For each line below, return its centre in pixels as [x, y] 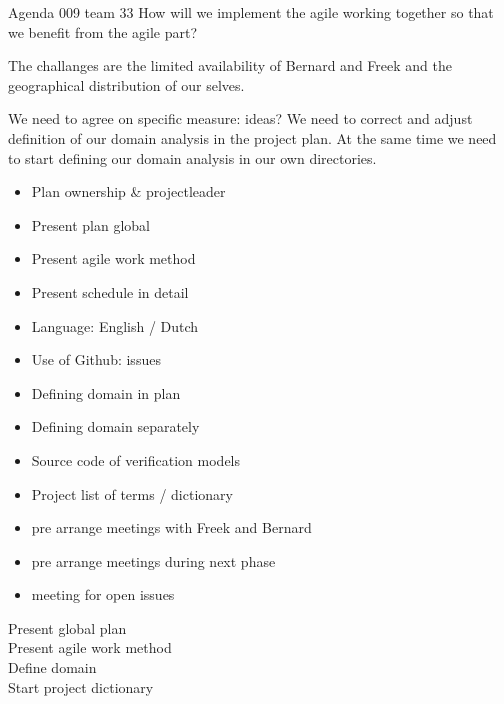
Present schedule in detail [110, 291]
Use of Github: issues [96, 359]
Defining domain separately [115, 426]
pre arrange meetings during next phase [153, 560]
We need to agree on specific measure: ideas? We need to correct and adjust [240, 118]
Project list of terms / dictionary [132, 493]
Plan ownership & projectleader [128, 191]
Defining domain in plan [106, 392]
